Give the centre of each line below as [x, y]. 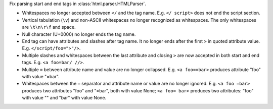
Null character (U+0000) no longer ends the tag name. [79, 34]
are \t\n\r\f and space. [49, 27]
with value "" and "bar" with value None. [64, 98]
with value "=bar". [41, 76]
